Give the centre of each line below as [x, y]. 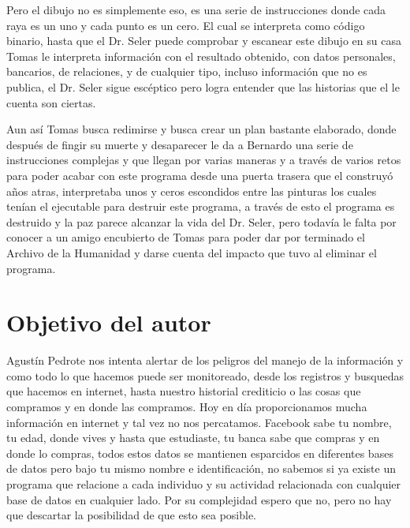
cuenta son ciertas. [51, 102]
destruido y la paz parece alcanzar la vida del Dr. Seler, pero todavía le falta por [201, 221]
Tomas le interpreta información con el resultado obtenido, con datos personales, [201, 56]
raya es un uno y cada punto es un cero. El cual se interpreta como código [186, 25]
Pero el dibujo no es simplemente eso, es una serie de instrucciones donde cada [196, 9]
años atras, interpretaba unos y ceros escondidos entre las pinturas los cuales [192, 191]
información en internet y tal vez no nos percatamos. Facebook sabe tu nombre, [199, 422]
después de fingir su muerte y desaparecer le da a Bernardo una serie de [180, 144]
